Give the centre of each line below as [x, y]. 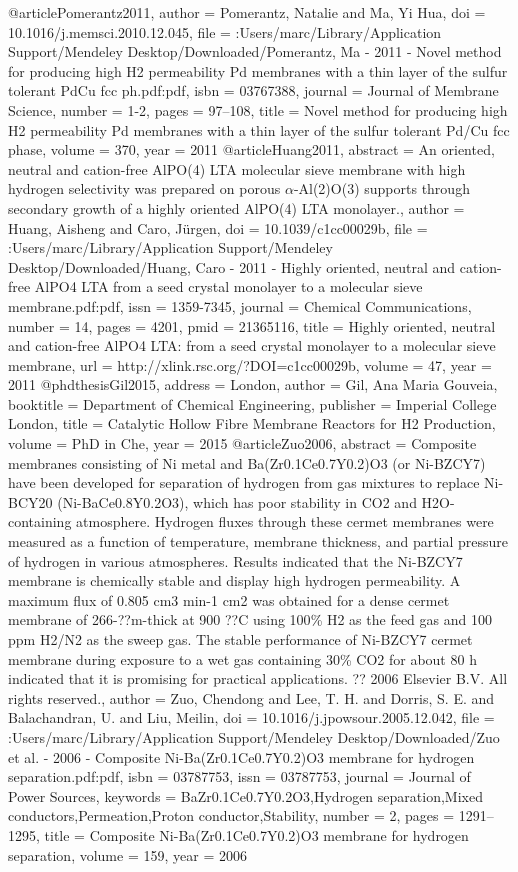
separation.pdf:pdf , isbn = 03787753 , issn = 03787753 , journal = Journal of [239, 776]
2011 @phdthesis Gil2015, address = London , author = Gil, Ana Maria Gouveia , [253, 384]
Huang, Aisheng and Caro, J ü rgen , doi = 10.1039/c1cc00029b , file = [218, 227]
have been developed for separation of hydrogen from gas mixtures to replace [244, 482]
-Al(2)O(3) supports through [381, 188]
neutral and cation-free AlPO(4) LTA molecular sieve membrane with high [237, 168]
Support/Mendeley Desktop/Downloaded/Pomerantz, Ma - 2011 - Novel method [255, 51]
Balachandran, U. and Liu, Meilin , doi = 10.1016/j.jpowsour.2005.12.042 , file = [251, 717]
